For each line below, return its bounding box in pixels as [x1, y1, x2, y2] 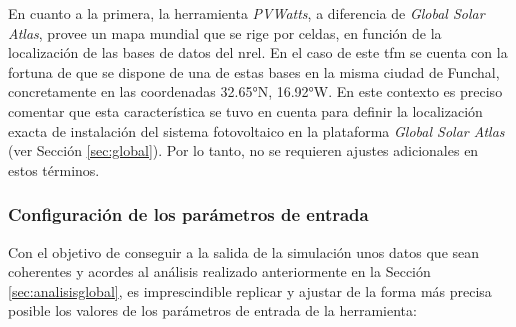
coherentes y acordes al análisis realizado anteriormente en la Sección [8, 261, 431, 282]
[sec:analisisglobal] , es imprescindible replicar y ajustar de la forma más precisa [8, 280, 492, 301]
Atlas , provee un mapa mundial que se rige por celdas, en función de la [8, 22, 442, 43]
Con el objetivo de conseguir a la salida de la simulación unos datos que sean [8, 241, 480, 262]
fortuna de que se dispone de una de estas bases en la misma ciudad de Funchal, [8, 61, 500, 82]
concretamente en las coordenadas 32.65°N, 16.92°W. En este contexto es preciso [8, 81, 503, 102]
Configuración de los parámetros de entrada [8, 202, 369, 227]
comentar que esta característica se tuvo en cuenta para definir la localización [8, 100, 483, 121]
